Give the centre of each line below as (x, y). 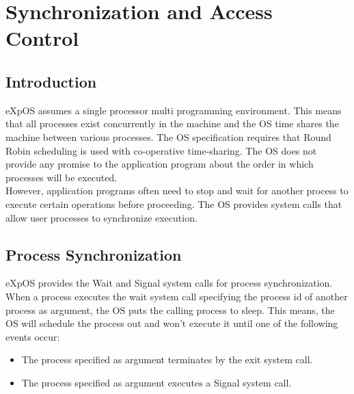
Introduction (51, 81)
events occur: (33, 336)
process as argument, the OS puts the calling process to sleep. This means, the (170, 310)
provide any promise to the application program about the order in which (160, 164)
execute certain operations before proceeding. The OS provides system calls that (174, 203)
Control (42, 38)
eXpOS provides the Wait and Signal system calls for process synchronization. (169, 283)
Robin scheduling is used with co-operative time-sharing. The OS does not (161, 150)
